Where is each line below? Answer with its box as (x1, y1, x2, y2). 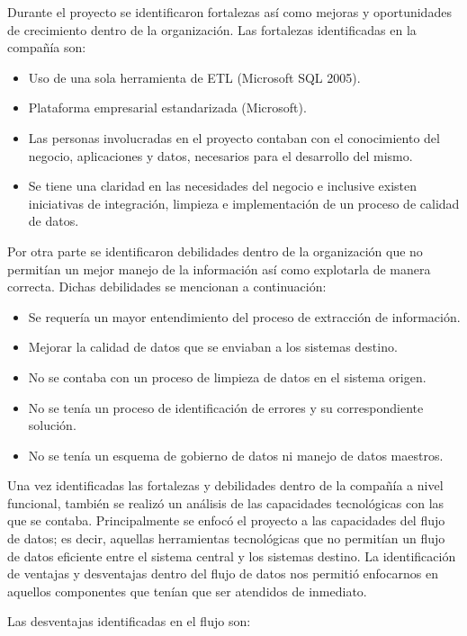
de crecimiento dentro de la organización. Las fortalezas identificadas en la (7, 20, 417, 39)
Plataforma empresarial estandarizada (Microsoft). (28, 98, 307, 117)
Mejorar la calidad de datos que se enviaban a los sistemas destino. (28, 337, 398, 356)
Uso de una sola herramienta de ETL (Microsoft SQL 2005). (28, 67, 361, 86)
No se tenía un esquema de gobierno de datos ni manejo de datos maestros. (28, 445, 444, 464)
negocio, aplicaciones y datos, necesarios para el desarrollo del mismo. (28, 146, 413, 165)
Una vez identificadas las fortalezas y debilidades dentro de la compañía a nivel (7, 476, 444, 495)
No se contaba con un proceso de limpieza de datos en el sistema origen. (28, 367, 427, 386)
